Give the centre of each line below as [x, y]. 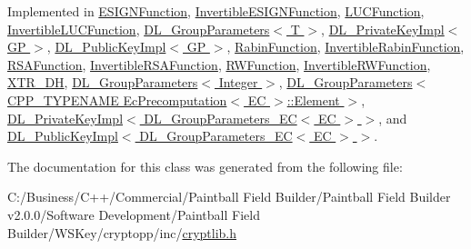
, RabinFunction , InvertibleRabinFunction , [346, 47]
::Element [313, 100]
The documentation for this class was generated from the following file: [205, 166]
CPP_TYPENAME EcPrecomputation [117, 100]
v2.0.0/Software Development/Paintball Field [134, 214]
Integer [238, 82]
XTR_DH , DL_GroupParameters [103, 82]
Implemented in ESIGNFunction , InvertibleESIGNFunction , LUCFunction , [216, 11]
